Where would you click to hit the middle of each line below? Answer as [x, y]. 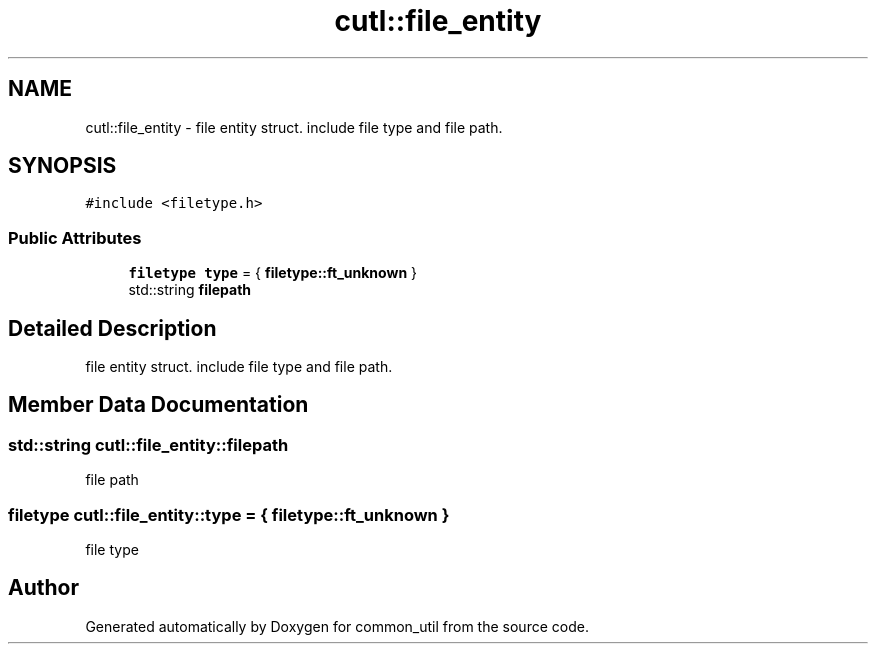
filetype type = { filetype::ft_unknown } [273, 273]
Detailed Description [112, 328]
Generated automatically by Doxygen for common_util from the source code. [337, 626]
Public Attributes [75, 237]
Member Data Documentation [158, 405]
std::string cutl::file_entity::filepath [148, 444]
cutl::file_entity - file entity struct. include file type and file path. [294, 127]
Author [43, 588]
